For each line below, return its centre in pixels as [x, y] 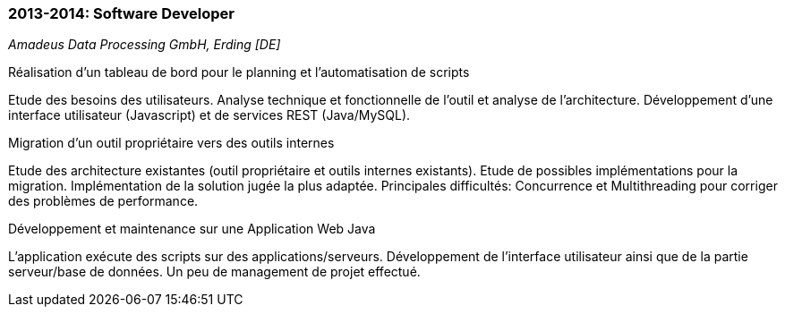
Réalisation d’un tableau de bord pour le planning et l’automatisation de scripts [239, 72]
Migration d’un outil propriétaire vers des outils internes [171, 143]
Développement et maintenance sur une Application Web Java [192, 229]
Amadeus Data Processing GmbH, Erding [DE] [145, 45]
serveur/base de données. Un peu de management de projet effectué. [214, 272]
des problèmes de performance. [103, 201]
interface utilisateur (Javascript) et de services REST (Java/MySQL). [209, 115]
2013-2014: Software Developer [121, 13]
